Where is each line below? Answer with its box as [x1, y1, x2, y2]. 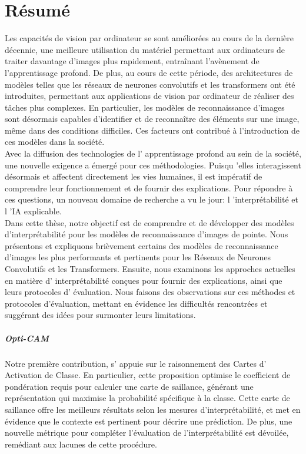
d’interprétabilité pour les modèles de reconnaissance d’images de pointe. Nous [5, 228, 288, 240]
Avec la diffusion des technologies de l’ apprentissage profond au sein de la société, [5, 147, 301, 160]
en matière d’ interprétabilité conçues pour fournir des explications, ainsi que [5, 274, 282, 286]
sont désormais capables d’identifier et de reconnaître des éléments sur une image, [5, 112, 300, 125]
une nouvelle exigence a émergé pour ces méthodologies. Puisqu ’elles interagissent [5, 158, 301, 171]
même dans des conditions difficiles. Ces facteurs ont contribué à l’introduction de [5, 124, 300, 136]
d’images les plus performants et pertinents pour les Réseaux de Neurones [5, 251, 271, 263]
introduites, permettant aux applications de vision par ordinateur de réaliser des [5, 90, 294, 102]
